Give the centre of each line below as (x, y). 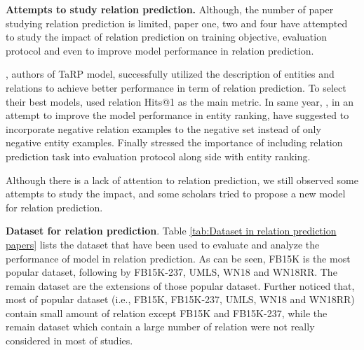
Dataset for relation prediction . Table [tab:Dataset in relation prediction (171, 231)
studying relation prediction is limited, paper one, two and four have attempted (177, 23)
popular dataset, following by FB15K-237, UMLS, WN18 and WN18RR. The (171, 272)
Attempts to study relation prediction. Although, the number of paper (170, 9)
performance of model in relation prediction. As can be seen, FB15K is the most (178, 258)
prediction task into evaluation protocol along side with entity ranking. (158, 156)
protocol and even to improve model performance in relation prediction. (160, 50)
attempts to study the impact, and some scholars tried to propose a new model (176, 194)
